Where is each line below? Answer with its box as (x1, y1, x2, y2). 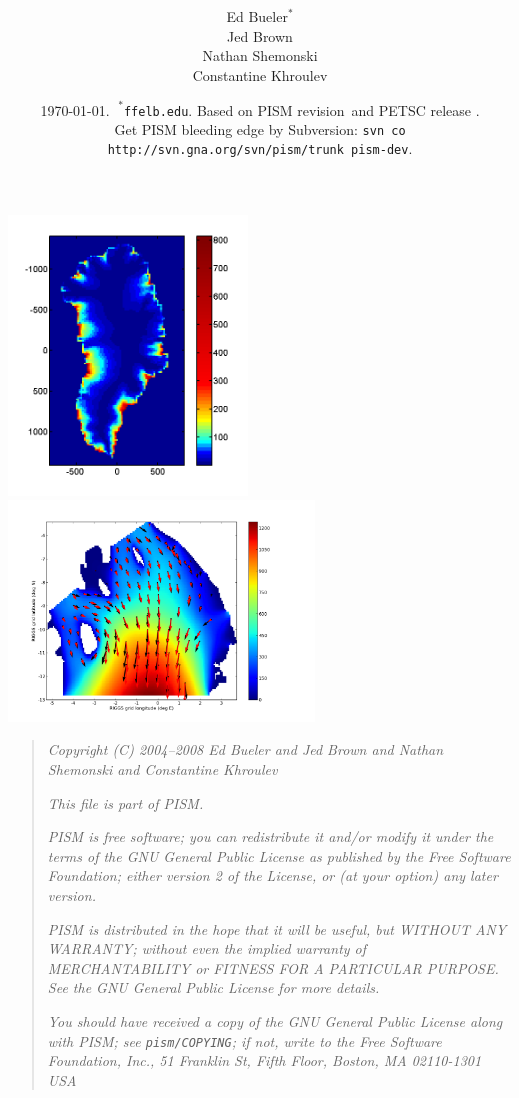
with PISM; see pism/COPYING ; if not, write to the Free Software (47, 1030, 442, 1051)
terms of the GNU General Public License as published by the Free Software (47, 845, 511, 866)
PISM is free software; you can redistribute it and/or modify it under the (47, 826, 494, 847)
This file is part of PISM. (47, 792, 204, 813)
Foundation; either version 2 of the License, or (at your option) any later (47, 865, 498, 886)
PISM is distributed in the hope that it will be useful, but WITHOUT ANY (47, 918, 507, 939)
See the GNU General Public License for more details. (47, 977, 380, 998)
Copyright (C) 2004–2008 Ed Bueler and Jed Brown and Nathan (47, 739, 444, 760)
